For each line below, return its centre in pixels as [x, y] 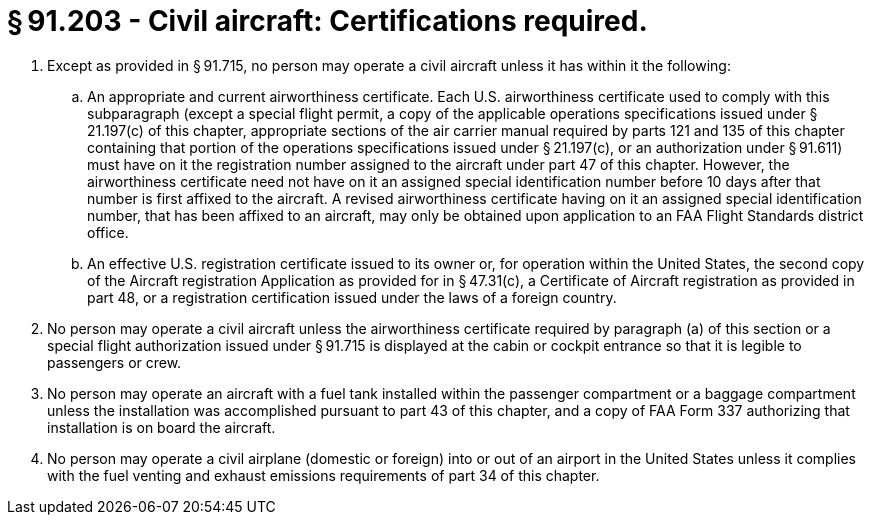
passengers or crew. [114, 362]
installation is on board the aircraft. [161, 427]
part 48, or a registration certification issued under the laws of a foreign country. [352, 297]
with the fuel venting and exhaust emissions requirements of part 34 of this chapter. [323, 475]
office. [108, 232]
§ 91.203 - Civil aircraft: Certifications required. [327, 21]
